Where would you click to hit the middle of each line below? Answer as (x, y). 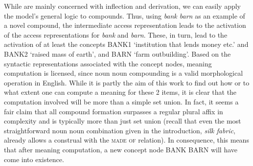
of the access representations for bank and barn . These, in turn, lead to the (116, 34)
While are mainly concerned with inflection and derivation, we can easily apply (122, 6)
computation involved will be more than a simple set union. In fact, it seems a (121, 101)
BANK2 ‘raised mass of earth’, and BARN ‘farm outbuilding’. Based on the (117, 53)
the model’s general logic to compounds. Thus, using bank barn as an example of (125, 15)
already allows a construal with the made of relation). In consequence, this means (126, 140)
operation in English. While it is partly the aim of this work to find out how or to (127, 82)
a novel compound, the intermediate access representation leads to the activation (125, 25)
